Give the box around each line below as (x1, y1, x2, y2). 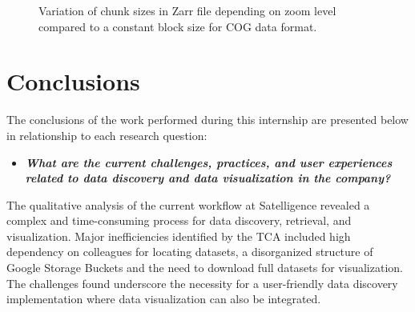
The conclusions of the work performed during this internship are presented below (6, 111, 409, 128)
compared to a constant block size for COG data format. (38, 18, 317, 34)
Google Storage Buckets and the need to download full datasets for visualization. (6, 259, 403, 276)
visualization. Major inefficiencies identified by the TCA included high (6, 227, 351, 244)
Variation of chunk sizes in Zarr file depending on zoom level (38, 2, 336, 18)
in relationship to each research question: (6, 126, 207, 143)
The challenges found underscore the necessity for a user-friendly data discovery (6, 274, 398, 291)
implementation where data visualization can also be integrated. (6, 290, 321, 307)
